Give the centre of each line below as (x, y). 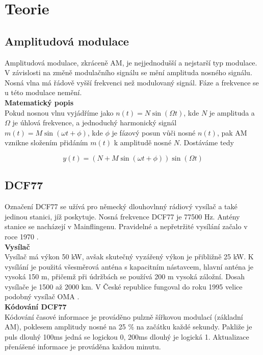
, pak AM (232, 132)
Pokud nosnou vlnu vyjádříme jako (59, 112)
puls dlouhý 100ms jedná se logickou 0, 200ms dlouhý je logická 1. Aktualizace (127, 336)
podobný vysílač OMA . (42, 296)
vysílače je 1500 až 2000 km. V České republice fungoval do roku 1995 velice (124, 286)
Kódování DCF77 (36, 307)
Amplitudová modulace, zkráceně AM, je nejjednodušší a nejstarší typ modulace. (131, 62)
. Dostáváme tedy (207, 142)
